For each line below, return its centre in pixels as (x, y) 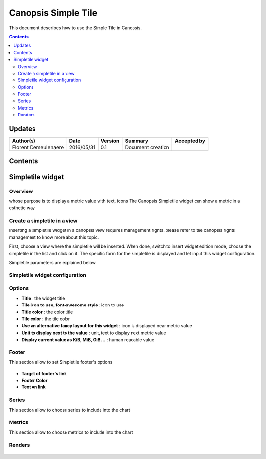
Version (110, 141)
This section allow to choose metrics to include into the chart (71, 432)
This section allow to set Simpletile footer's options (61, 362)
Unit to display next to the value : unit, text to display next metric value (94, 333)
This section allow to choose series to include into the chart (69, 410)
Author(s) (24, 141)
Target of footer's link (44, 373)
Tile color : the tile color (46, 319)
